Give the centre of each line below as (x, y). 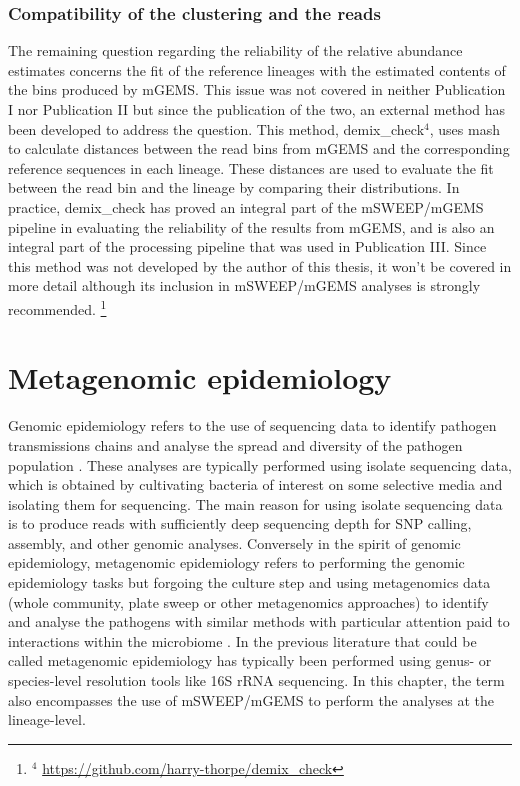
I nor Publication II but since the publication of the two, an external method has (257, 109)
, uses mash (464, 128)
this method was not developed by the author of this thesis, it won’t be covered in (260, 265)
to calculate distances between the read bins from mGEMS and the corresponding (259, 148)
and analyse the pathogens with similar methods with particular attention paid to (259, 621)
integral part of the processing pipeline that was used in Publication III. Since (247, 246)
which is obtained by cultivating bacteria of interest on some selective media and (255, 484)
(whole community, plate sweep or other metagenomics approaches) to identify (248, 601)
